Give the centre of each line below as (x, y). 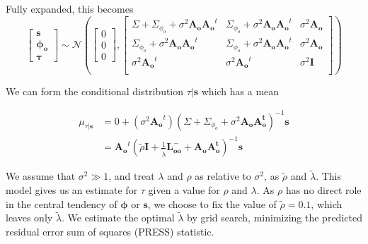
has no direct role (323, 190)
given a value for (184, 190)
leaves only (29, 218)
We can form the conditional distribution (95, 91)
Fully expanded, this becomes (70, 8)
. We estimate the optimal (118, 218)
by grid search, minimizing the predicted (275, 218)
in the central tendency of (62, 203)
